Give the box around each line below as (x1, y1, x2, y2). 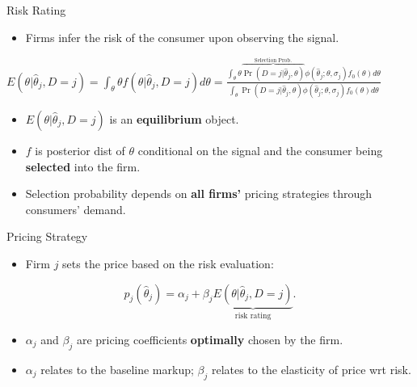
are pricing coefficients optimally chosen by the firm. (76, 330, 343, 347)
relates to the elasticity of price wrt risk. (211, 360, 411, 377)
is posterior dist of (35, 141, 125, 158)
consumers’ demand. (25, 200, 126, 217)
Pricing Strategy (6, 228, 88, 245)
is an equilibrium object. (109, 110, 239, 127)
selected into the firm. (25, 158, 141, 175)
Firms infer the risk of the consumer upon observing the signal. (25, 28, 339, 45)
